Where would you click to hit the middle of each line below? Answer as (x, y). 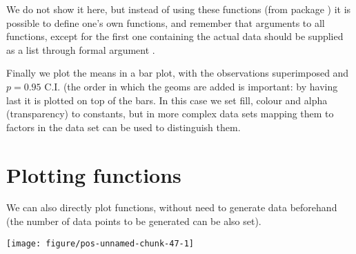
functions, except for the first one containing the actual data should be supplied (175, 36)
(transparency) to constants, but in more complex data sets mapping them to (170, 114)
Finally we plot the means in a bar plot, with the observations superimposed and (178, 73)
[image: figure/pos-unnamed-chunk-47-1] (100, 243)
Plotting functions (94, 174)
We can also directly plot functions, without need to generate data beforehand (172, 207)
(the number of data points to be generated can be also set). (134, 221)
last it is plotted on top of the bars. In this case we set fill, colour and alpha (167, 100)
